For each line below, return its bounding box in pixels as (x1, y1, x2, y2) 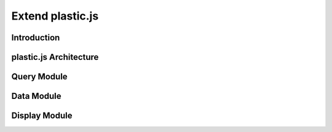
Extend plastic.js (11, 9, 99, 23)
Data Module (11, 91, 61, 101)
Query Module (11, 71, 68, 82)
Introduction (11, 32, 60, 43)
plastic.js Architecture (11, 52, 99, 62)
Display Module (11, 111, 73, 121)
